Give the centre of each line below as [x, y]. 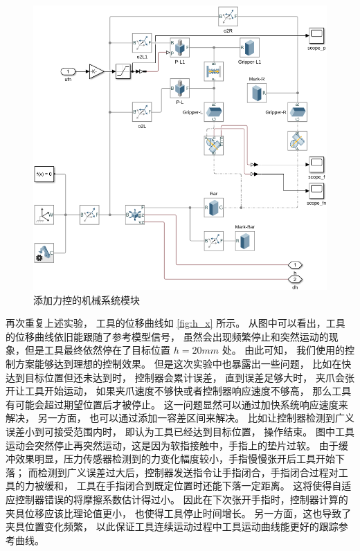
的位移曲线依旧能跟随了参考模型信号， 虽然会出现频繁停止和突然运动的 [167, 336]
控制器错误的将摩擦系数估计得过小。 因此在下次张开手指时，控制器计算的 [181, 499]
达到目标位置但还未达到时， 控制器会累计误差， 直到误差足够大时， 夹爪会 [175, 377]
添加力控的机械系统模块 [87, 299]
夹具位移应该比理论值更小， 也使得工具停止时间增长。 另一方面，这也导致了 [179, 513]
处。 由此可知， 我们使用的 [283, 350]
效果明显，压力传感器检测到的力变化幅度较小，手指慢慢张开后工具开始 [175, 459]
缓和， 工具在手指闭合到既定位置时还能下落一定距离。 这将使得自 [193, 486]
